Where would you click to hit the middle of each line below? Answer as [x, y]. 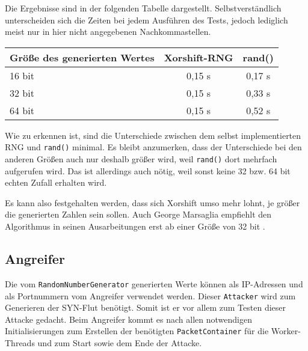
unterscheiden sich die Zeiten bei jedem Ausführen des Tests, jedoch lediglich [146, 20]
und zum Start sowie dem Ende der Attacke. [120, 343]
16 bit [22, 75]
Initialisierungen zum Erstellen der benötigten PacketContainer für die [137, 331]
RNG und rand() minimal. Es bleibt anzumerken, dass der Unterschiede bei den [153, 147]
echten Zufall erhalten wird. [56, 182]
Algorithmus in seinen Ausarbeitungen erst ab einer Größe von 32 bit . [135, 226]
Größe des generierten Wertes [82, 57]
